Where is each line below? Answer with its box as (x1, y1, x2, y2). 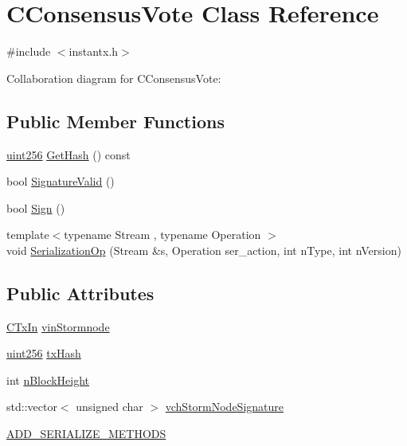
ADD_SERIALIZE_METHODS (6, 425, 166, 442)
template (6, 226, 49, 243)
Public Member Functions (6, 108, 225, 133)
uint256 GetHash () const (6, 146, 131, 162)
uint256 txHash (6, 345, 81, 362)
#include (6, 43, 51, 60)
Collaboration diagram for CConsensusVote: (6, 69, 221, 86)
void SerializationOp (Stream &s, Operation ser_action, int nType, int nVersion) (6, 241, 401, 258)
